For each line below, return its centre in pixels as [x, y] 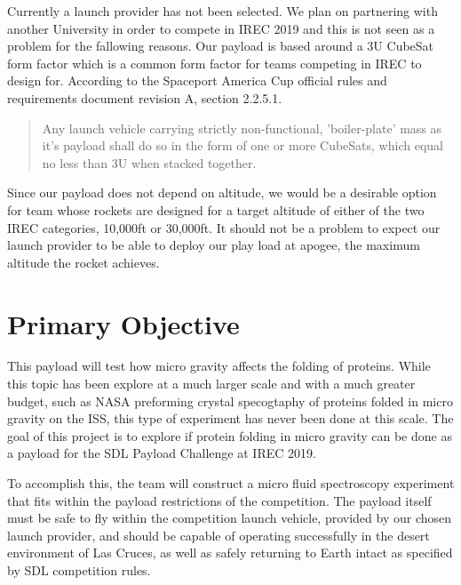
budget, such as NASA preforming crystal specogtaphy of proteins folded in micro [230, 401]
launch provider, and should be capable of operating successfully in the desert [219, 535]
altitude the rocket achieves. [83, 262]
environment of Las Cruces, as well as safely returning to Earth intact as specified [230, 553]
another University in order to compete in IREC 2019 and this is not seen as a [221, 28]
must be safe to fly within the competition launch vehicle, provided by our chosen [230, 518]
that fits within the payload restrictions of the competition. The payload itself [219, 500]
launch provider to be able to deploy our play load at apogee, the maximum [214, 245]
